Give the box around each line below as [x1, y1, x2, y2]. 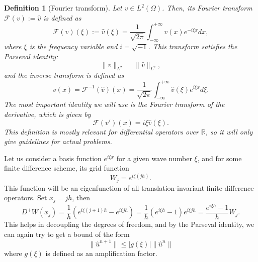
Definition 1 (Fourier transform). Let [4, 3, 122, 13]
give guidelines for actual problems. [4, 136, 112, 147]
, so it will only [205, 126, 253, 137]
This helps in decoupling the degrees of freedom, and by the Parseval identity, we [4, 219, 254, 229]
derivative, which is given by [4, 108, 91, 119]
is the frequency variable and [29, 41, 118, 52]
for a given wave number [116, 153, 192, 163]
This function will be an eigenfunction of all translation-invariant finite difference [4, 182, 254, 193]
